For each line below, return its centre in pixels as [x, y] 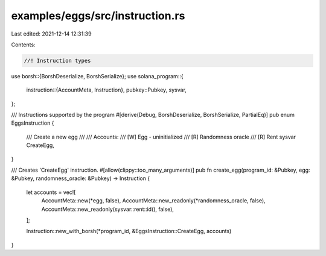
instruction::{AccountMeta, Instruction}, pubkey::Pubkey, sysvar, [107, 90]
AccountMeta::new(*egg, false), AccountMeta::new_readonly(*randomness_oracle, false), [153, 201]
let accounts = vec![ [51, 192]
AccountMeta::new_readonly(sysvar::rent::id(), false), [108, 209]
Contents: [23, 45]
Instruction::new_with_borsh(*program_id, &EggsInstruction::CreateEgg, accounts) [129, 231]
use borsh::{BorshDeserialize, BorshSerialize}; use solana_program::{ [97, 76]
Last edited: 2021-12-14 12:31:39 [51, 34]
